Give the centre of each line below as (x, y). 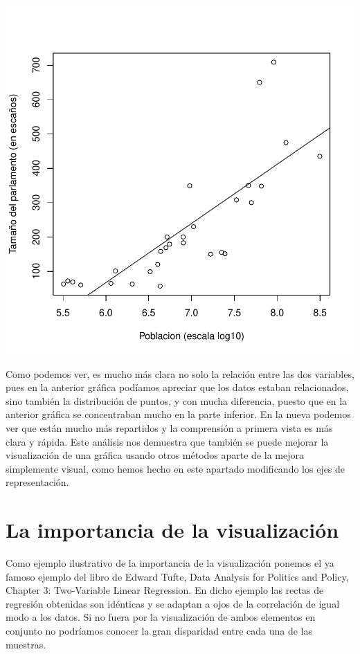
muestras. (26, 644)
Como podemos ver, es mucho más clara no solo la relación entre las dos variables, (180, 373)
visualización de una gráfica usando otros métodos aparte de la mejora (155, 455)
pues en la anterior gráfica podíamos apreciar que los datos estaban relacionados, (177, 387)
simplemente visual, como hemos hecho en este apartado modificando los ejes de (175, 468)
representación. (37, 482)
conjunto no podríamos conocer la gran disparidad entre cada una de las (159, 631)
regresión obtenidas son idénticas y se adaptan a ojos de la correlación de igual (173, 603)
